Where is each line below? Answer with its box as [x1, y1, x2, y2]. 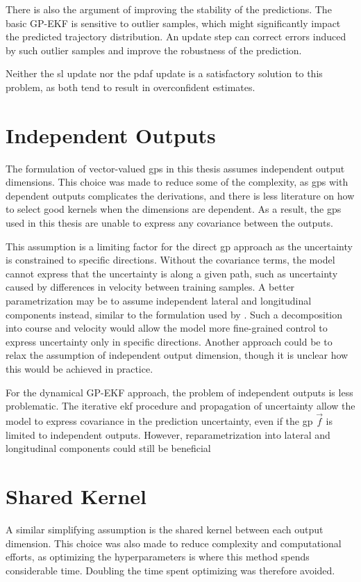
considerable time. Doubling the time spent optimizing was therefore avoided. [6, 563, 335, 577]
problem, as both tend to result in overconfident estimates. [6, 79, 255, 94]
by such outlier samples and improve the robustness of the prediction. [6, 42, 302, 57]
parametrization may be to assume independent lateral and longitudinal [6, 293, 312, 308]
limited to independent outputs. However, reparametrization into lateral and [6, 427, 330, 442]
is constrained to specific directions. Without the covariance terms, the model [6, 252, 335, 267]
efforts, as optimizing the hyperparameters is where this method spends [6, 549, 310, 564]
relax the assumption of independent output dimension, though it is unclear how [6, 348, 349, 362]
